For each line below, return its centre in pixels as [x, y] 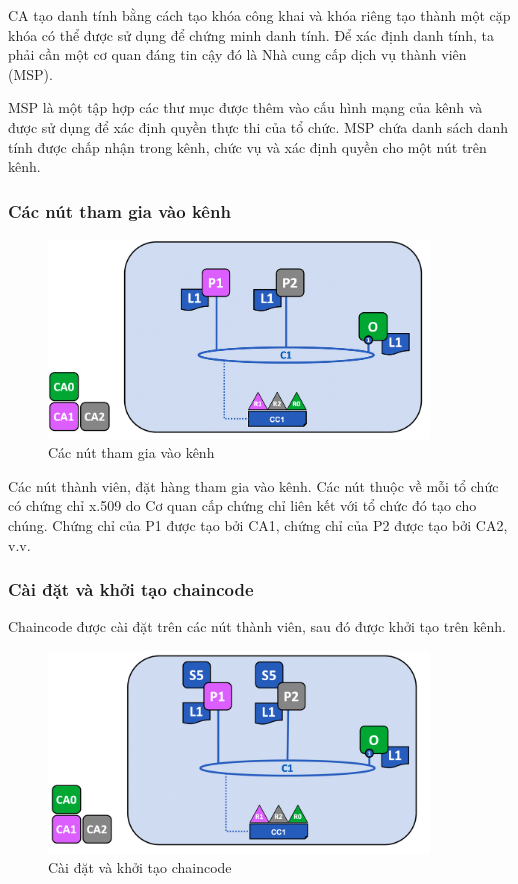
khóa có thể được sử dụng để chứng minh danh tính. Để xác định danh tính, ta [251, 34]
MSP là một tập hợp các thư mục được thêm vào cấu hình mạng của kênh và [245, 107]
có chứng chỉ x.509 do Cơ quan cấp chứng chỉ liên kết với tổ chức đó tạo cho [242, 505]
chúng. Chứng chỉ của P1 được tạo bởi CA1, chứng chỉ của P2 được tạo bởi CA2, [258, 524]
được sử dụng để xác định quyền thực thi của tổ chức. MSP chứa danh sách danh [258, 126]
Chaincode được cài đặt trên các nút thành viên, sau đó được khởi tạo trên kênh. [257, 626]
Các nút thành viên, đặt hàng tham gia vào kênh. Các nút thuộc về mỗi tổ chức [253, 485]
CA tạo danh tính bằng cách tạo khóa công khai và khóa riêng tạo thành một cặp [259, 15]
